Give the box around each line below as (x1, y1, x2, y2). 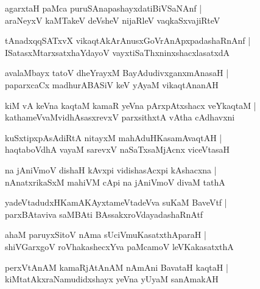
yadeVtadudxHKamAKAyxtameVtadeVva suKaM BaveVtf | (5, 196, 227, 209)
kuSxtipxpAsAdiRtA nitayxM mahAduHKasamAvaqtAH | (5, 131, 222, 144)
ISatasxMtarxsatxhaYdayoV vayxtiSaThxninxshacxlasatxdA (5, 46, 230, 58)
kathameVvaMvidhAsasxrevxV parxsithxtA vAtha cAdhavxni (5, 111, 235, 124)
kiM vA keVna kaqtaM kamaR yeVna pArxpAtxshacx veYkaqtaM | (5, 99, 256, 111)
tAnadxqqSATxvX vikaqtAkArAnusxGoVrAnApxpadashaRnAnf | (5, 34, 251, 47)
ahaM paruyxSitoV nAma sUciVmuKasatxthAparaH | (5, 228, 206, 241)
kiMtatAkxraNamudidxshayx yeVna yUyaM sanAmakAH (5, 273, 219, 285)
